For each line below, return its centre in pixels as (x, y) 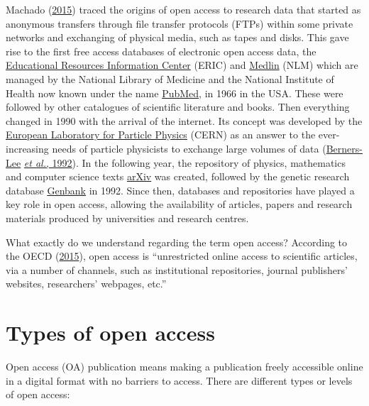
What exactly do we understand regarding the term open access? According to (177, 242)
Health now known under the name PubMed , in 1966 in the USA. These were (175, 93)
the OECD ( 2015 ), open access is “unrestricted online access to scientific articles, (182, 256)
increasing (27, 148)
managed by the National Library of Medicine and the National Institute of (170, 78)
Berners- (344, 148)
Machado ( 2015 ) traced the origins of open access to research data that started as (183, 9)
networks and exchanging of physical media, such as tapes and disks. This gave (177, 37)
